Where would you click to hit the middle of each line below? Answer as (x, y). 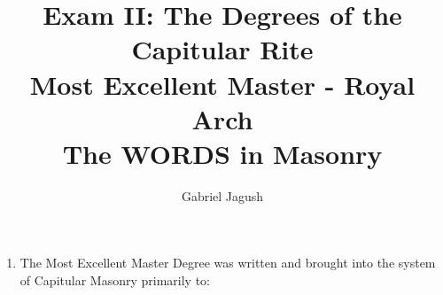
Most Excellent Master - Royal (222, 84)
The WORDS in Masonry (222, 153)
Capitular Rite (222, 49)
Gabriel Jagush (222, 195)
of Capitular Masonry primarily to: (115, 280)
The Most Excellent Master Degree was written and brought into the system (228, 263)
